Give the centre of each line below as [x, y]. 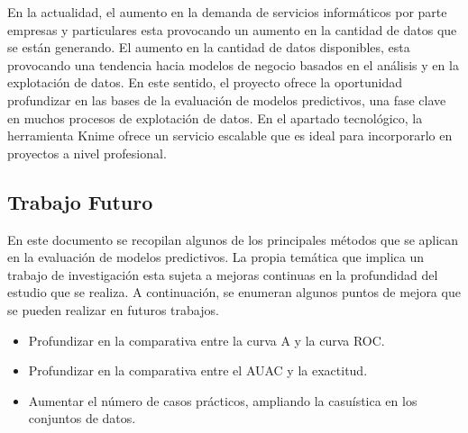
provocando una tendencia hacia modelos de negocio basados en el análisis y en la [233, 64]
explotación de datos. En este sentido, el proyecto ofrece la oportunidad [205, 82]
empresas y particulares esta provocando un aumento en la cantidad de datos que [232, 29]
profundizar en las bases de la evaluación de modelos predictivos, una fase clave [227, 99]
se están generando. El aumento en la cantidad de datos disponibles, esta [209, 47]
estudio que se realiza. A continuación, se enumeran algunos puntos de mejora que [234, 292]
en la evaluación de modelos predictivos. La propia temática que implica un [216, 257]
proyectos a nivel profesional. [87, 153]
